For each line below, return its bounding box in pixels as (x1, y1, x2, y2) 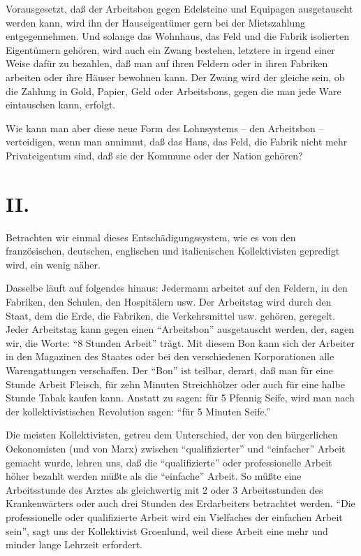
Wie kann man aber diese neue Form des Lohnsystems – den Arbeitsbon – (6, 120, 324, 135)
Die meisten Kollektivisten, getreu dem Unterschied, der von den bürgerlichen (6, 427, 338, 442)
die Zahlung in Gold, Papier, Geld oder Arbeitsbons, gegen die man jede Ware (6, 83, 341, 98)
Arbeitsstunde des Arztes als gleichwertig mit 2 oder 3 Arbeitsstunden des (6, 482, 323, 497)
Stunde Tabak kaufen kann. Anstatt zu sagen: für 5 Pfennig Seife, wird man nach (6, 390, 355, 405)
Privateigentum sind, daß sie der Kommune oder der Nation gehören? (6, 148, 303, 162)
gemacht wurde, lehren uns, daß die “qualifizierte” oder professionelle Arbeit (6, 455, 332, 469)
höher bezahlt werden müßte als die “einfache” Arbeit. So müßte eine (6, 469, 302, 483)
